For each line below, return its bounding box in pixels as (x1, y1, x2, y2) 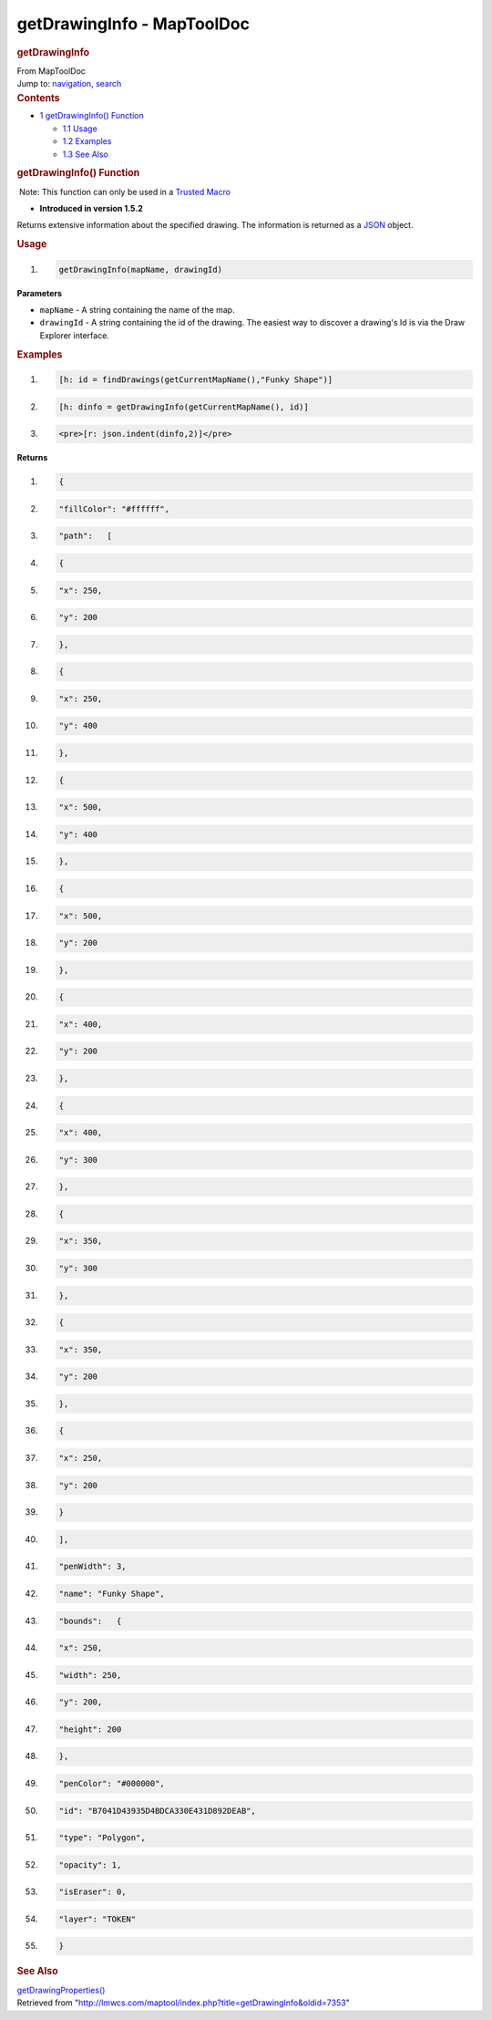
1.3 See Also (62, 149, 109, 160)
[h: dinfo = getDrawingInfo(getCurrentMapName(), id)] (58, 401, 309, 412)
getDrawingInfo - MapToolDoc (16, 14, 251, 34)
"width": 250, (58, 1670, 122, 1680)
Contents (16, 91, 60, 104)
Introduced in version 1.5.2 (39, 203, 143, 214)
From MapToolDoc (16, 65, 87, 77)
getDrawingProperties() (16, 1984, 106, 1995)
